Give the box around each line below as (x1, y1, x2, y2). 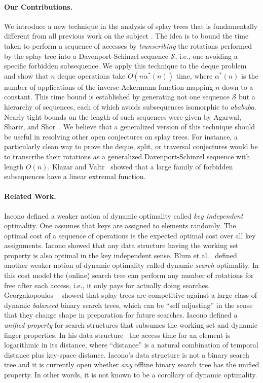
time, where (176, 70, 213, 81)
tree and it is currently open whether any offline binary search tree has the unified (4, 359, 259, 370)
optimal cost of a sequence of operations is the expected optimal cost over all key (4, 230, 256, 240)
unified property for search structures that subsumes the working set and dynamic (4, 320, 257, 330)
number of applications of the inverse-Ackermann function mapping (4, 81, 213, 92)
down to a (222, 81, 253, 92)
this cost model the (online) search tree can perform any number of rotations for (4, 270, 254, 281)
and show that (4, 70, 49, 81)
